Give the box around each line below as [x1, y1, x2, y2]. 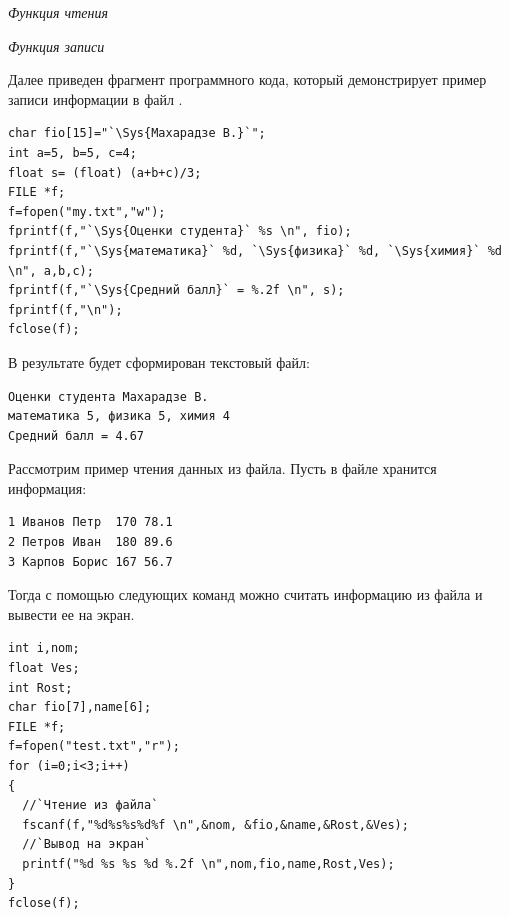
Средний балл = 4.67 [8, 428, 145, 443]
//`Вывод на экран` [22, 837, 152, 852]
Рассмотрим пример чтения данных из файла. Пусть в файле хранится [8, 458, 437, 479]
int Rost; [8, 680, 73, 695]
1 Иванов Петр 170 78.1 [8, 515, 173, 530]
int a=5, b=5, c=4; [8, 145, 137, 160]
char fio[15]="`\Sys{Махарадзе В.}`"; [8, 126, 266, 141]
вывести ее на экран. [8, 603, 135, 624]
